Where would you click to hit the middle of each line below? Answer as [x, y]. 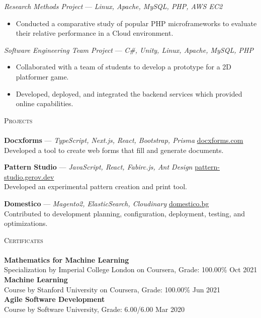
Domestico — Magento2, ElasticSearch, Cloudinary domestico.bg [107, 203]
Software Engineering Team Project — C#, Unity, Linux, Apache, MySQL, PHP [129, 50]
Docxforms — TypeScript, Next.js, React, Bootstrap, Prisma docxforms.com [124, 140]
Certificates [24, 240]
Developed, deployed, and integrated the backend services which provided [129, 93]
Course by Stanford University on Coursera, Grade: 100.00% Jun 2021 [112, 289]
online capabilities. [45, 103]
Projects [18, 120]
